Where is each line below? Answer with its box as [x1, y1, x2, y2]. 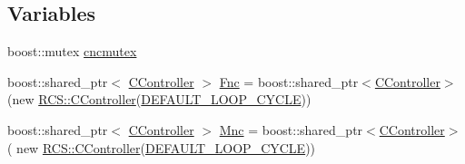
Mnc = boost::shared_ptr [219, 120, 363, 139]
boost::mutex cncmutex [7, 42, 137, 61]
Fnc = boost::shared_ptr [219, 72, 359, 91]
